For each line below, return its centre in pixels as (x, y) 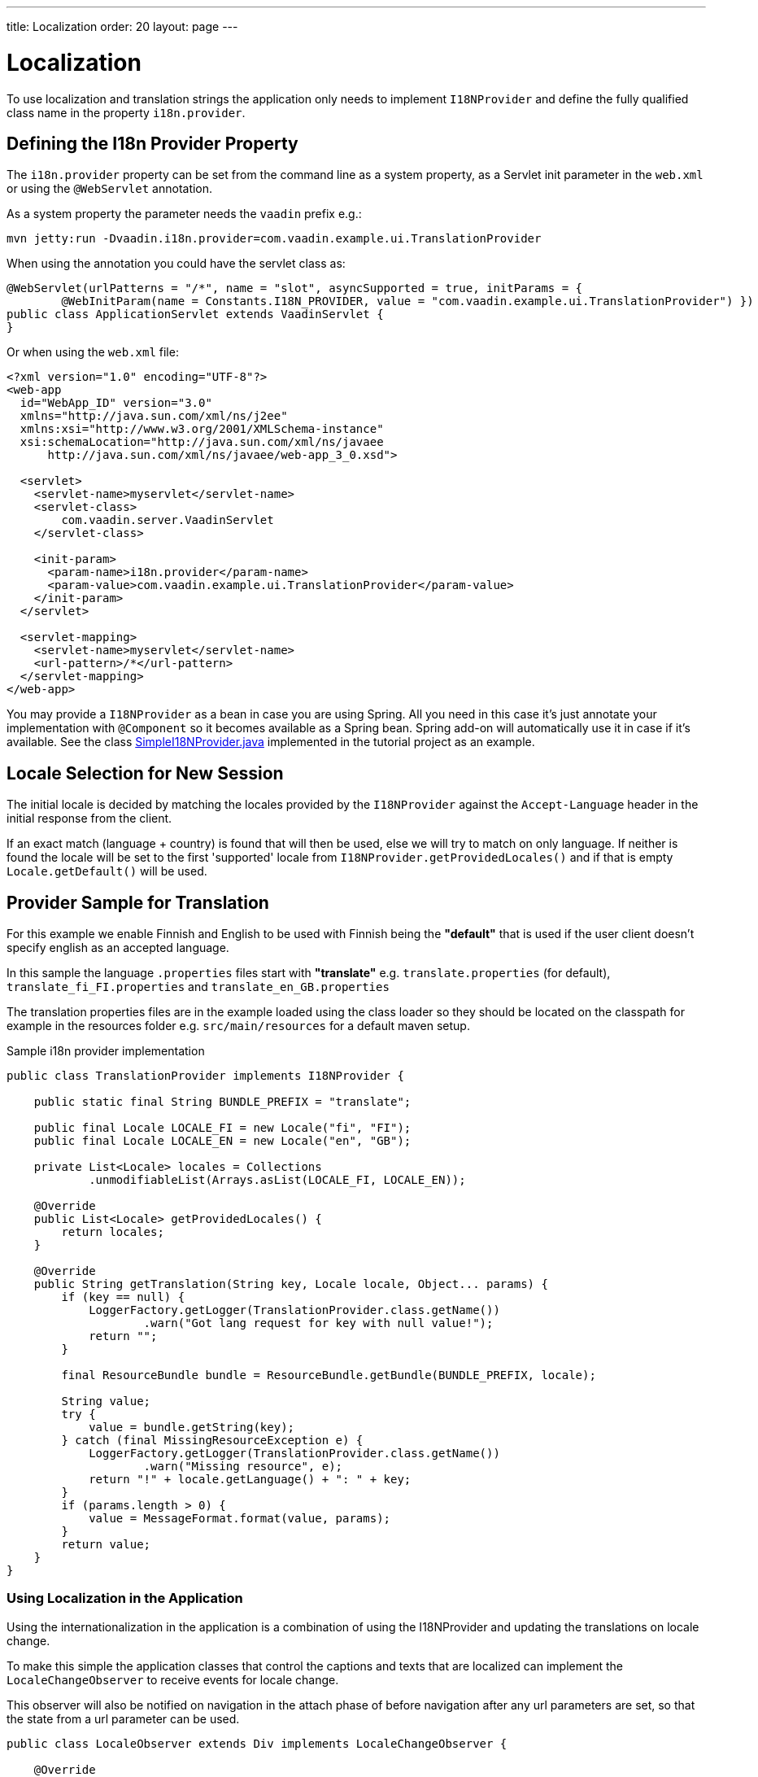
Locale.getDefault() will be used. (107, 871)
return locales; (113, 1232)
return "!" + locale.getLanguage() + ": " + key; (250, 1480)
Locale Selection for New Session (145, 773)
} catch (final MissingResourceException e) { (212, 1441)
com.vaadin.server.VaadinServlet (168, 520)
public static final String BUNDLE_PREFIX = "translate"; (222, 1102)
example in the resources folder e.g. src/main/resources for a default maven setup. (238, 1026)
